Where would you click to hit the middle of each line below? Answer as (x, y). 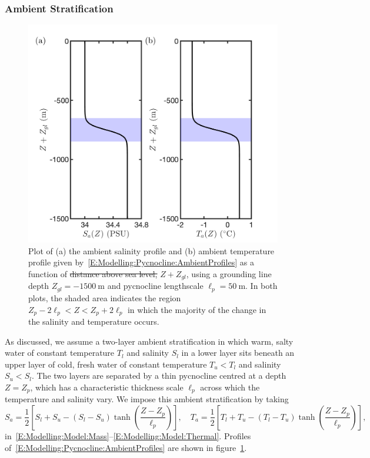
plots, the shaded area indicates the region (105, 297)
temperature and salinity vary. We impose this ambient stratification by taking (147, 399)
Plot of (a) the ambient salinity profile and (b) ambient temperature (151, 250)
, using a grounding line (229, 274)
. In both (261, 286)
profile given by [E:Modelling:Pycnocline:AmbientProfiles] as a (141, 262)
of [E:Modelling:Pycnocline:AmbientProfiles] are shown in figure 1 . (126, 447)
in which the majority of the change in (197, 309)
